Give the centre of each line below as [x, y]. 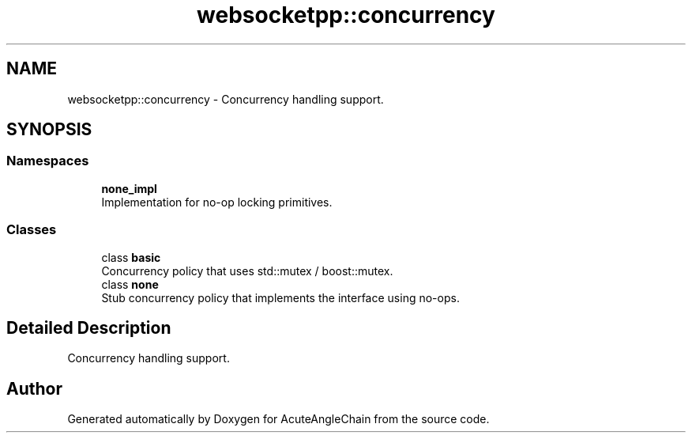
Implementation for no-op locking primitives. [217, 202]
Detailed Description [89, 327]
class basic [131, 257]
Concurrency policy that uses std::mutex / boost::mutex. [247, 271]
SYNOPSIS [49, 130]
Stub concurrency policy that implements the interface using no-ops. [280, 297]
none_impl [129, 188]
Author [34, 388]
